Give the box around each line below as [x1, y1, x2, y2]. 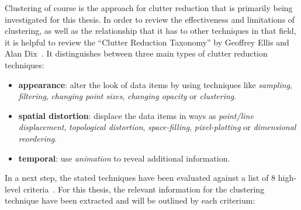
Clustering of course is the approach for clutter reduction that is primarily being [5, 2, 293, 13]
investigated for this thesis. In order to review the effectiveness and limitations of [5, 13, 295, 25]
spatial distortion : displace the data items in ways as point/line [18, 109, 254, 121]
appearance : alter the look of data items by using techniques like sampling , [18, 78, 292, 90]
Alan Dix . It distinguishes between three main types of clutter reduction [5, 47, 268, 60]
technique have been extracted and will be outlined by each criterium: [5, 194, 255, 206]
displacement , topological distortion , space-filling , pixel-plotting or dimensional [18, 121, 296, 133]
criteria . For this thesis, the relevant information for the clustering [23, 183, 265, 195]
